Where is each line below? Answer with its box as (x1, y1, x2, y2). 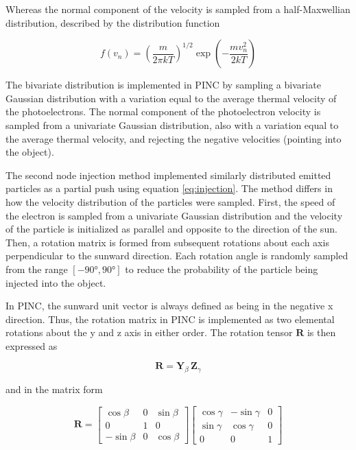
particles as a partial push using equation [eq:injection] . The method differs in (5, 181, 333, 196)
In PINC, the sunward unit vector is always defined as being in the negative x (5, 298, 333, 313)
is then (307, 325, 336, 340)
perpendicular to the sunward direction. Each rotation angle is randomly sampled (5, 248, 348, 263)
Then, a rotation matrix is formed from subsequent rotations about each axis (5, 235, 329, 249)
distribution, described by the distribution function (5, 15, 220, 29)
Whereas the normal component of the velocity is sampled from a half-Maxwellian (5, 2, 351, 16)
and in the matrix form (5, 382, 103, 396)
